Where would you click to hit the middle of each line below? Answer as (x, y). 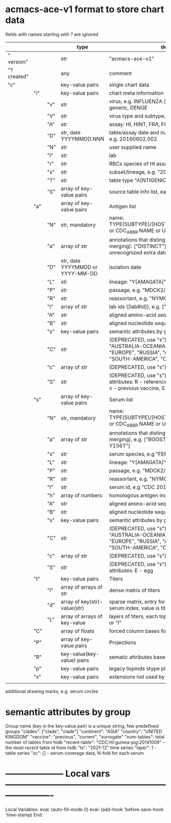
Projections (123, 643)
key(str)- (92, 602)
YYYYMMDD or (79, 267)
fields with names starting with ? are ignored (52, 34)
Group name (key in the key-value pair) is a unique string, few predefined (82, 726)
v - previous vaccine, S (137, 388)
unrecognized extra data (138, 253)
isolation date (125, 267)
